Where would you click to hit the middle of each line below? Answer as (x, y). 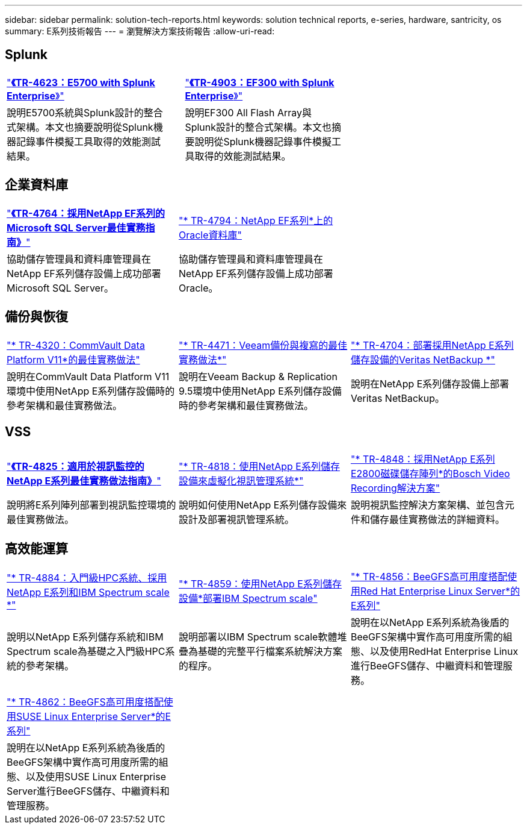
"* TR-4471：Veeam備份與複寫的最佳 (263, 345)
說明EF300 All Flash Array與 (248, 112)
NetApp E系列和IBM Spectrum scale (88, 593)
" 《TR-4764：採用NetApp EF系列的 (86, 213)
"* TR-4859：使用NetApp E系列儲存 (260, 584)
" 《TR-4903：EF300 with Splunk (260, 82)
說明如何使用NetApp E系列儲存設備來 (263, 505)
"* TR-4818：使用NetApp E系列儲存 (259, 467)
